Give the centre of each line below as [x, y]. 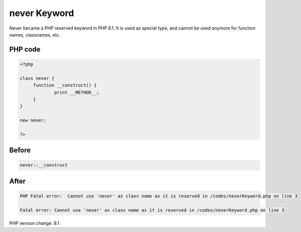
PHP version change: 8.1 [34, 223]
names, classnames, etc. [35, 35]
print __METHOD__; [77, 92]
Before [20, 150]
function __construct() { [65, 85]
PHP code [25, 49]
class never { [37, 78]
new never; [33, 121]
